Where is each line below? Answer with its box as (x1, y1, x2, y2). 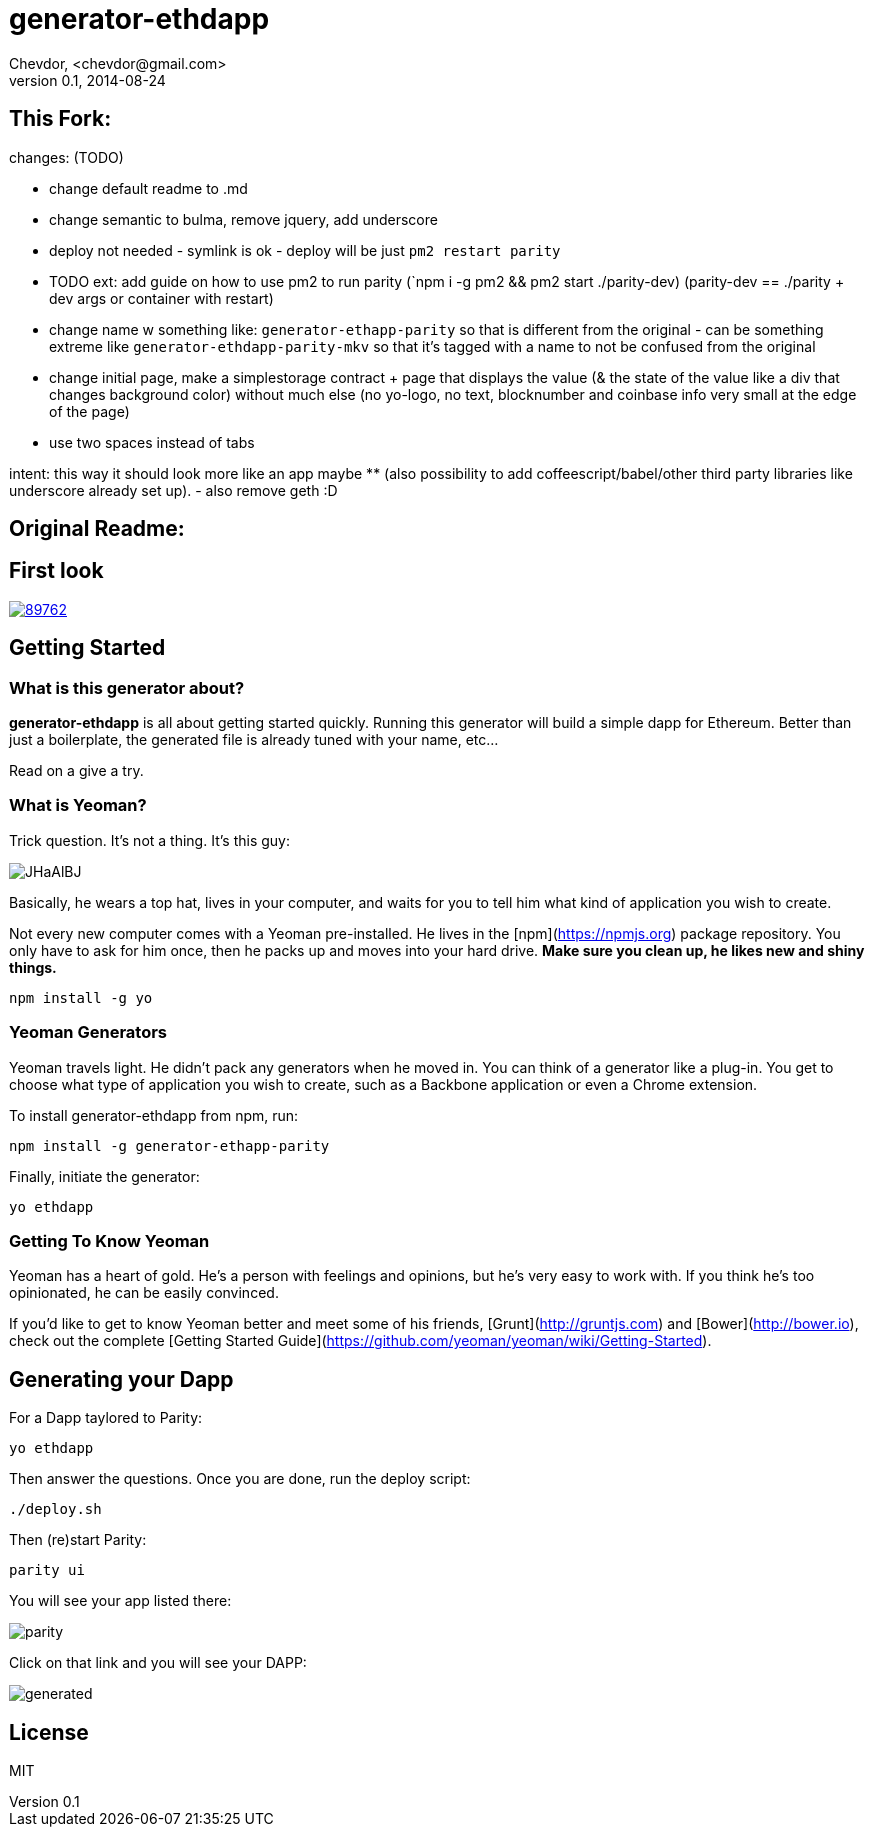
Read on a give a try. (9, 762, 144, 780)
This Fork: (9, 106, 112, 132)
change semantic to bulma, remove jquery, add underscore (49, 210, 438, 228)
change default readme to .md (49, 179, 248, 197)
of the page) (49, 402, 130, 420)
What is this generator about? (9, 677, 245, 698)
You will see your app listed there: (9, 1592, 232, 1610)
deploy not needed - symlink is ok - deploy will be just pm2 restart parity (49, 241, 561, 259)
